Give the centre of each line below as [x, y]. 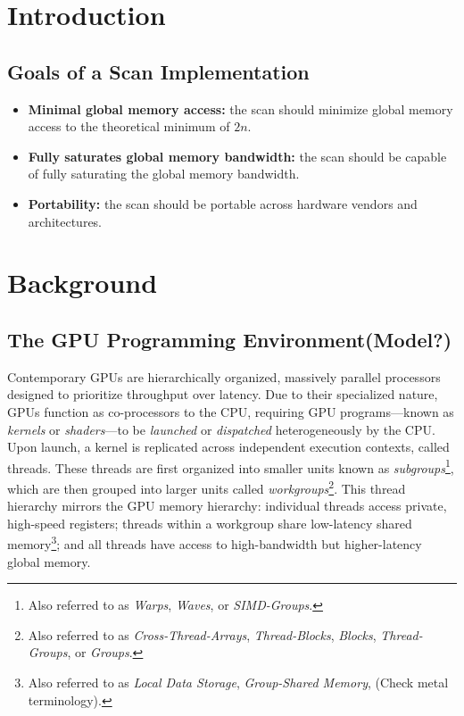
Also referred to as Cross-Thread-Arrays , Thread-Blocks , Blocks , [202, 634]
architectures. [65, 221]
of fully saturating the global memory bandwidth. [164, 174]
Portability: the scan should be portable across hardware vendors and [223, 203]
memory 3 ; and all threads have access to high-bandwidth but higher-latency [215, 543]
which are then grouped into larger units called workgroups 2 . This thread [207, 487]
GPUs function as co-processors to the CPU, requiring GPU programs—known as [231, 411]
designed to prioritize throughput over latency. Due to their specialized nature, [223, 394]
